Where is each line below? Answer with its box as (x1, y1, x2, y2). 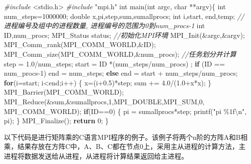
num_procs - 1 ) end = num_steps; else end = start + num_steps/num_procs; (4, 68, 238, 78)
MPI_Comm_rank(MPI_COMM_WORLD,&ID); (4, 39, 156, 49)
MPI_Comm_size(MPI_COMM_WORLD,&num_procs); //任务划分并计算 (4, 49, 236, 59)
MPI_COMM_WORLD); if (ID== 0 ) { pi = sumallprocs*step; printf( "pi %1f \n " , (4, 106, 247, 116)
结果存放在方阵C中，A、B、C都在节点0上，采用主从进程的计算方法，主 (17, 141, 246, 151)
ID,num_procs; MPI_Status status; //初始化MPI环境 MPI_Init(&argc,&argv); (4, 30, 245, 40)
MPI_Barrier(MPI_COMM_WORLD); (4, 87, 124, 97)
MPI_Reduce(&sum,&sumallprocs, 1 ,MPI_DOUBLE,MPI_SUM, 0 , (4, 96, 205, 106)
